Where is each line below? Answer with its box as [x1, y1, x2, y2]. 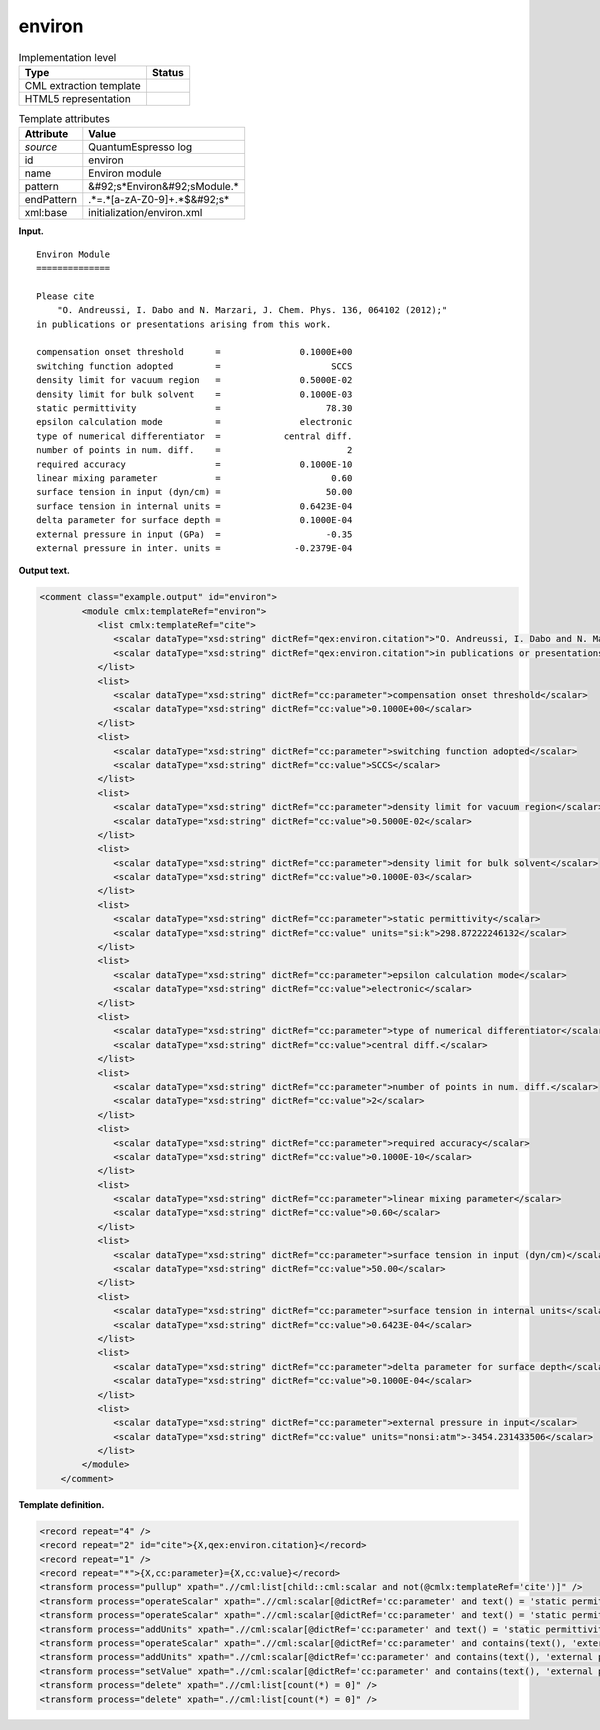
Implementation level [18, 50, 117, 64]
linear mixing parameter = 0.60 [36, 472, 353, 484]
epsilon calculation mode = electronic [36, 416, 353, 428]
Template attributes [18, 112, 110, 126]
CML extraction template [24, 78, 141, 92]
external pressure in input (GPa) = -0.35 [36, 528, 353, 540]
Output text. [18, 565, 70, 577]
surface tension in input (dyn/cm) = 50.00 [36, 486, 353, 498]
